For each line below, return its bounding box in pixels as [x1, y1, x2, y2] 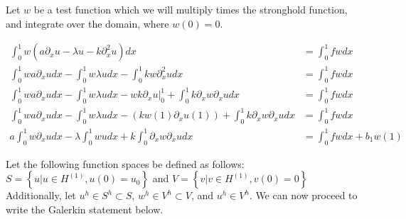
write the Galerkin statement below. [6, 201, 164, 216]
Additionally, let [6, 188, 76, 203]
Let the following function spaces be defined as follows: [6, 156, 245, 171]
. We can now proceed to [249, 188, 358, 203]
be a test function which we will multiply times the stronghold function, [33, 2, 348, 16]
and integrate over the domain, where [6, 16, 169, 30]
